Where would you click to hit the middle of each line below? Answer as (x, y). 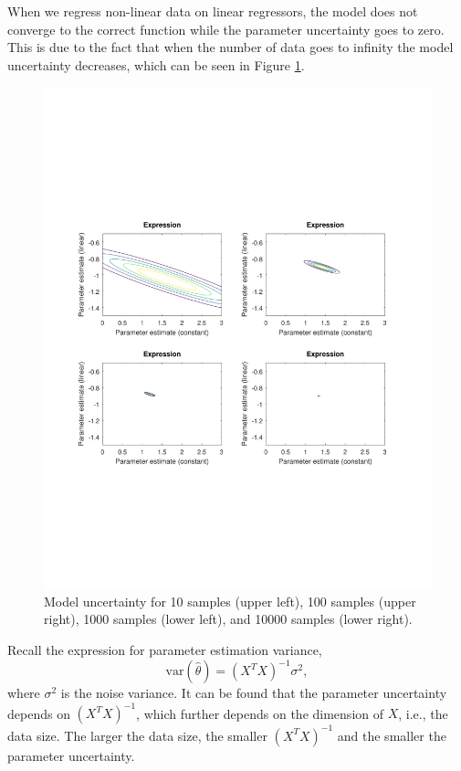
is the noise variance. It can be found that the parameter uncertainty (254, 693)
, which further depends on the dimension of (260, 713)
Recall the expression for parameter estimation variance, (165, 650)
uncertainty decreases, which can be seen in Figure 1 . (156, 64)
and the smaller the (392, 735)
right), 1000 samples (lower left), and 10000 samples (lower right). (228, 619)
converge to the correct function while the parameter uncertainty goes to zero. (226, 29)
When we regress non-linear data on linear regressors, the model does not (213, 11)
